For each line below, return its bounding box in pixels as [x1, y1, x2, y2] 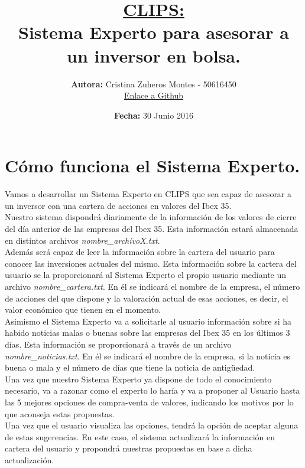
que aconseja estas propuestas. [5, 407, 115, 420]
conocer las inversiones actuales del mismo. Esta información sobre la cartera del [5, 257, 297, 269]
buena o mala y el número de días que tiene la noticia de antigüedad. [5, 361, 255, 374]
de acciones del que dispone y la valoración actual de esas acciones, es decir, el [5, 292, 288, 304]
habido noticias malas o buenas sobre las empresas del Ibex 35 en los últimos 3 [5, 326, 290, 339]
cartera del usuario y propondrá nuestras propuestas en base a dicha [5, 442, 252, 454]
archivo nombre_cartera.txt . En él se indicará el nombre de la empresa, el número [5, 280, 300, 292]
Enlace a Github [124, 89, 184, 102]
